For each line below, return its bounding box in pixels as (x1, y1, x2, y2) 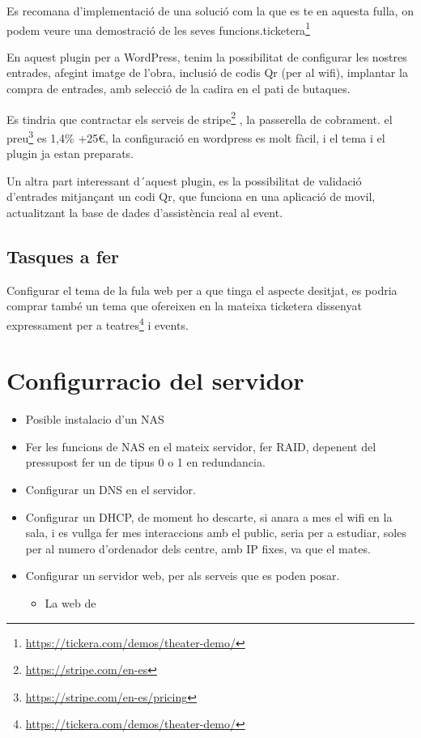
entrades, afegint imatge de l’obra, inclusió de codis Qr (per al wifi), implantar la (6, 64, 408, 81)
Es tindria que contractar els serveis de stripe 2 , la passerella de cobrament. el (6, 108, 393, 127)
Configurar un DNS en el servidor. (25, 481, 196, 498)
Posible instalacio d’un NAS (25, 411, 164, 428)
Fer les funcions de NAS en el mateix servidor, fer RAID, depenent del (25, 437, 376, 454)
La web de (45, 595, 96, 612)
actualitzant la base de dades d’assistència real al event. (6, 203, 283, 220)
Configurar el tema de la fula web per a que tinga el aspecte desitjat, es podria (6, 281, 398, 298)
